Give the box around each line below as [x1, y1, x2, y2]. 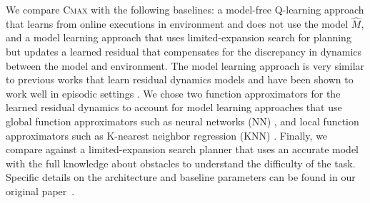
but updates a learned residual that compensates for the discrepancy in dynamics [6, 44, 362, 58]
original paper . [6, 183, 75, 198]
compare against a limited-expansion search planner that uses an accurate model [6, 142, 359, 157]
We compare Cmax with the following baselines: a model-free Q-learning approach [6, 2, 364, 16]
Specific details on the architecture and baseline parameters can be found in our [6, 170, 356, 184]
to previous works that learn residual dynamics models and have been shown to [6, 72, 354, 87]
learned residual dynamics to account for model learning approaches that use [6, 100, 342, 115]
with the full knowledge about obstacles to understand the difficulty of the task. [6, 155, 356, 170]
